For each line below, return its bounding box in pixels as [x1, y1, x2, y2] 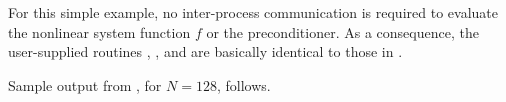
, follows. [216, 74, 271, 95]
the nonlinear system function [8, 21, 191, 42]
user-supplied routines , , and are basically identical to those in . [8, 41, 403, 62]
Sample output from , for [8, 74, 162, 95]
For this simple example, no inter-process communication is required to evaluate [8, 2, 498, 22]
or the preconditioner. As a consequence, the [206, 21, 479, 42]
